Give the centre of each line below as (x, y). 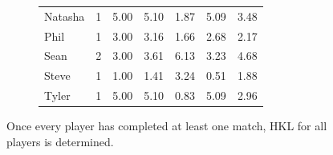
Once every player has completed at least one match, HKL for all (167, 126)
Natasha (65, 16)
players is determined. (60, 141)
